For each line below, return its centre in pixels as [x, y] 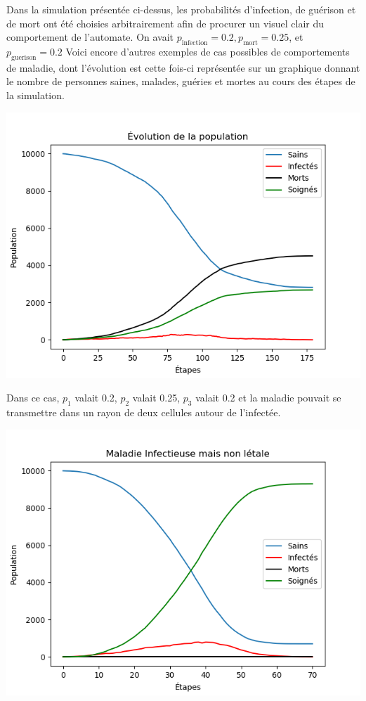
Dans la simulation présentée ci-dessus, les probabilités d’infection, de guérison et [181, 9]
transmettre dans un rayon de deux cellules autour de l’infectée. [144, 412]
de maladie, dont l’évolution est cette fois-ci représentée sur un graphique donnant [183, 67]
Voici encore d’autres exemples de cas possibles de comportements [208, 51]
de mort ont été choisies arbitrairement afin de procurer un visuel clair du [165, 23]
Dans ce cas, [33, 398]
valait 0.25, [156, 398]
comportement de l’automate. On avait [90, 37]
